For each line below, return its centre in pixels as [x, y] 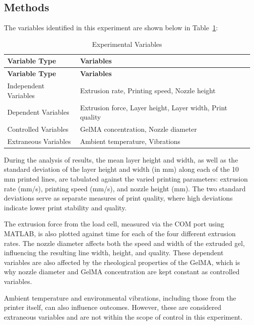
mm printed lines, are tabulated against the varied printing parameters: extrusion [126, 179]
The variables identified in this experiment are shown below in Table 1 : [111, 28]
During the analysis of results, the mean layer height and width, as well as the [121, 159]
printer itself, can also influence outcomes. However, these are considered [113, 307]
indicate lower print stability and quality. [65, 207]
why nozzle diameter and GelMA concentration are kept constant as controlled [122, 272]
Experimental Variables [127, 44]
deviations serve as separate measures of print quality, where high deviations [118, 198]
